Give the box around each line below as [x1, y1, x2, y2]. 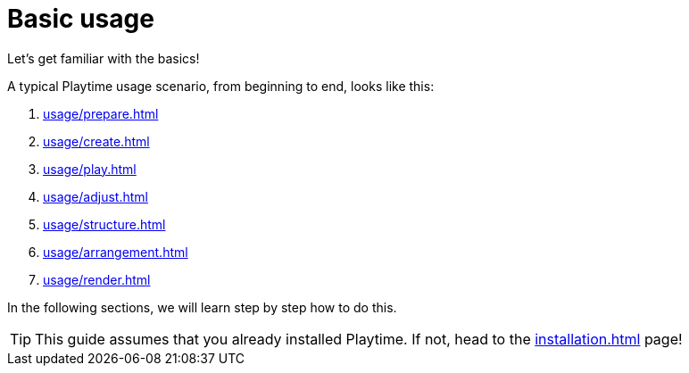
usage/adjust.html [43, 188, 148, 204]
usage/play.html [43, 161, 137, 177]
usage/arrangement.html [43, 244, 188, 260]
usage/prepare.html [43, 105, 159, 121]
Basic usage [7, 4, 154, 34]
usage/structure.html [43, 216, 166, 232]
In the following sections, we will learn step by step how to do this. [7, 299, 397, 315]
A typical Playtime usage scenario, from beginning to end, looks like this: [7, 78, 435, 94]
